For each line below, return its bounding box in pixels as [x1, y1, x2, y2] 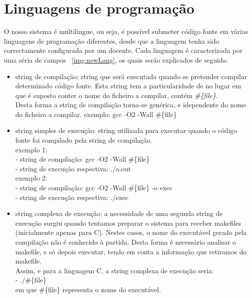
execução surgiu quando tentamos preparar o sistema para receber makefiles [15, 217, 241, 228]
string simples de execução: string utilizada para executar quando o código [15, 125, 237, 135]
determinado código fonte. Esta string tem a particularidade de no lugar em [15, 81, 241, 91]
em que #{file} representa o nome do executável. [15, 284, 161, 294]
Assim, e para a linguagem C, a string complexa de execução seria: [15, 265, 214, 275]
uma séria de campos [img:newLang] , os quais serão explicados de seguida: [4, 54, 228, 65]
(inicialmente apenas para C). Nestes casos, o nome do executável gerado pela [15, 227, 247, 237]
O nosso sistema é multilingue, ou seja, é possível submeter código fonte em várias [4, 26, 248, 36]
